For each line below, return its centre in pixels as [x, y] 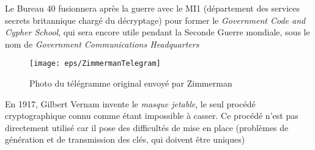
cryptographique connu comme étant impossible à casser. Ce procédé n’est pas [152, 116]
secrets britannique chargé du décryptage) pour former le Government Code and [155, 20]
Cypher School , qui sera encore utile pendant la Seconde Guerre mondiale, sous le [157, 32]
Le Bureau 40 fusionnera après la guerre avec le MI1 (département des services [153, 8]
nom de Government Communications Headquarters [102, 44]
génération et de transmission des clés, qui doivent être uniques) [125, 139]
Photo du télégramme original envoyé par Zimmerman [131, 83]
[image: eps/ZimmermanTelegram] [95, 64]
